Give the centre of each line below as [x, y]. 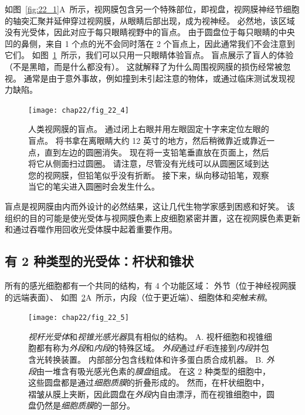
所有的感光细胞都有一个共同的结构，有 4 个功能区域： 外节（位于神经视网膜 [150, 285]
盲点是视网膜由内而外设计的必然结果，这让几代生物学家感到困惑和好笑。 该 [150, 206]
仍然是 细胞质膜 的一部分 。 [85, 405]
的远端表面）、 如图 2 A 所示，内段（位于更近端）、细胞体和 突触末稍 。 [139, 297]
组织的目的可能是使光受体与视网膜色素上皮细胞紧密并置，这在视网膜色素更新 [152, 217]
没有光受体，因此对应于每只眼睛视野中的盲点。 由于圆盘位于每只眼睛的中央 [150, 32]
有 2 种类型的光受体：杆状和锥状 [99, 261]
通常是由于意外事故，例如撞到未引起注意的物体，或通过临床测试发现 [155, 78]
